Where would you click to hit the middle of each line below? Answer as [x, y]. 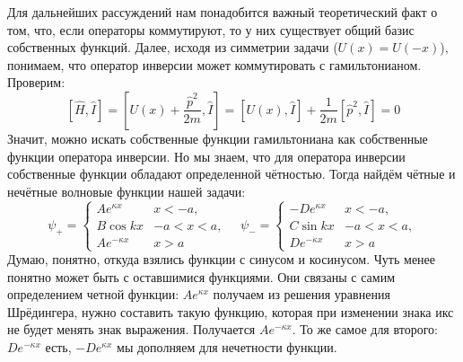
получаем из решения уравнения [301, 294]
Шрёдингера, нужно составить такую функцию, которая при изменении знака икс [231, 311]
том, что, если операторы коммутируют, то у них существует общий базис [211, 29]
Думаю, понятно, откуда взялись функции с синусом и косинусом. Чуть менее [222, 259]
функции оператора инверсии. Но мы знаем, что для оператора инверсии [206, 156]
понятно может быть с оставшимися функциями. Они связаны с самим [201, 276]
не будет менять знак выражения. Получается [131, 329]
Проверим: [36, 82]
